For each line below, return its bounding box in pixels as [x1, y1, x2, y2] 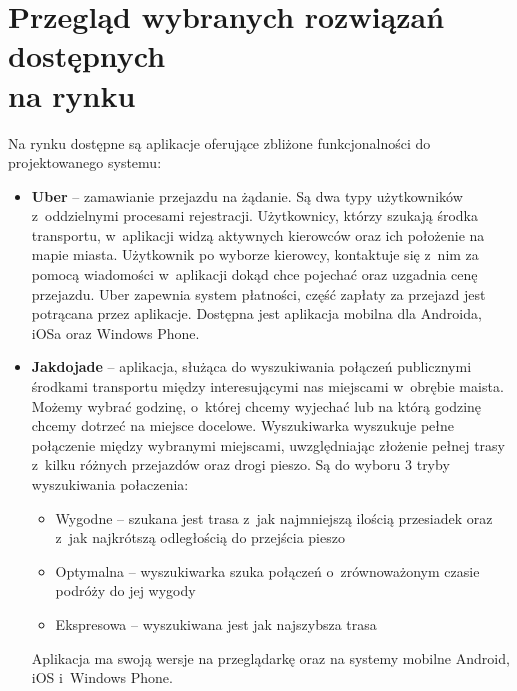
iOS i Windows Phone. [31, 667, 173, 688]
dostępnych [8, 35, 166, 76]
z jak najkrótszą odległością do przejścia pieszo [55, 527, 345, 548]
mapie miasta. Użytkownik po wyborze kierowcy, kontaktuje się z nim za [31, 244, 479, 265]
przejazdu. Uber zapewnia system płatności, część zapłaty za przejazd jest [31, 283, 486, 304]
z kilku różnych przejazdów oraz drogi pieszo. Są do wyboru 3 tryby [31, 454, 450, 475]
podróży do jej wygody [55, 580, 196, 601]
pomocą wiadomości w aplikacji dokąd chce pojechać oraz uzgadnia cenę [31, 264, 478, 285]
